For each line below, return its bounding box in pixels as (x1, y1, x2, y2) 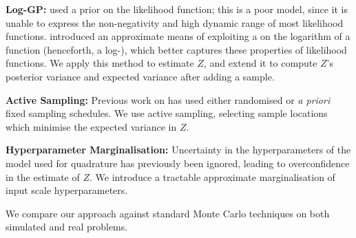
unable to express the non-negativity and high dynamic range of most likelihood (6, 15, 344, 30)
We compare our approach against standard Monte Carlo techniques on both (6, 206, 330, 220)
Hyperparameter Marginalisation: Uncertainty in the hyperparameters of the (6, 142, 351, 157)
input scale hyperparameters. (6, 183, 128, 197)
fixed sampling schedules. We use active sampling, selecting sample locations (6, 106, 328, 120)
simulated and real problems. (6, 219, 128, 234)
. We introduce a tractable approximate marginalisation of (90, 169, 335, 184)
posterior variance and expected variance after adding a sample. (6, 69, 275, 83)
